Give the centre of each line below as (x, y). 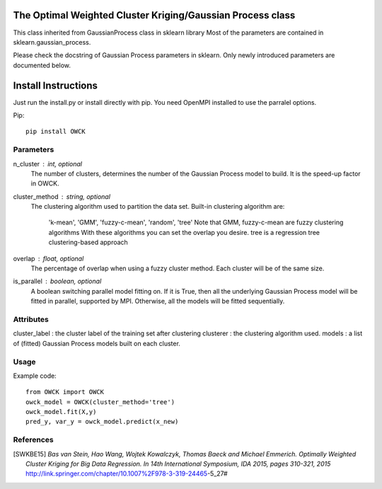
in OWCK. (45, 183)
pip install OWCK (56, 132)
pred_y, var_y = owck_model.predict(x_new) (102, 422)
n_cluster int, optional (48, 163)
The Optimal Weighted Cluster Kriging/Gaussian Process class (154, 15)
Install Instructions (56, 85)
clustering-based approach (88, 242)
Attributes (31, 319)
